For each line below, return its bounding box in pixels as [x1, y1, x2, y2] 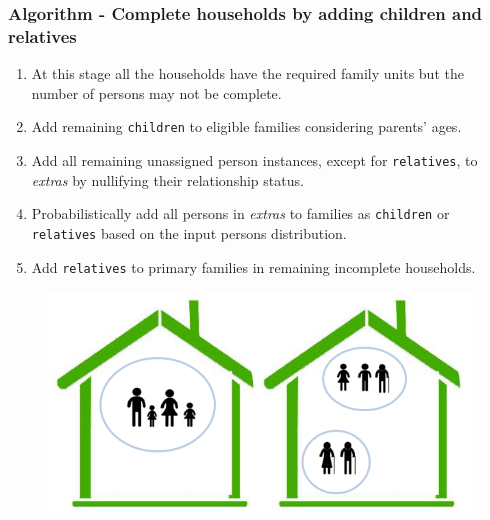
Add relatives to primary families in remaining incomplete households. [31, 256, 476, 277]
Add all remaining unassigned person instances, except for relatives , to [31, 149, 478, 170]
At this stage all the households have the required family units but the [31, 63, 464, 84]
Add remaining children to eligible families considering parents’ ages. [31, 116, 462, 137]
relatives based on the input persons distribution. [31, 222, 347, 243]
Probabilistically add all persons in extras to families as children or [31, 203, 450, 224]
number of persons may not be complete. [31, 82, 282, 103]
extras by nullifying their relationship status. [31, 169, 304, 190]
